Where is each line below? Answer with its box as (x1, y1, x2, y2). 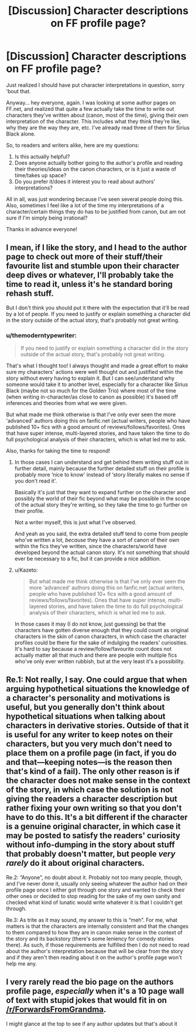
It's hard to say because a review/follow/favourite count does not (14, 646, 172, 653)
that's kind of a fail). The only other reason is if (6, 767, 180, 777)
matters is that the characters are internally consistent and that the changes (6, 923, 189, 930)
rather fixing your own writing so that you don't (6, 803, 182, 813)
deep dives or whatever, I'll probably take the (6, 270, 174, 280)
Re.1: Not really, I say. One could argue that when (6, 675, 187, 685)
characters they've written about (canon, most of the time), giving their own (6, 112, 188, 119)
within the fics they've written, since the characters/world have (14, 543, 167, 550)
